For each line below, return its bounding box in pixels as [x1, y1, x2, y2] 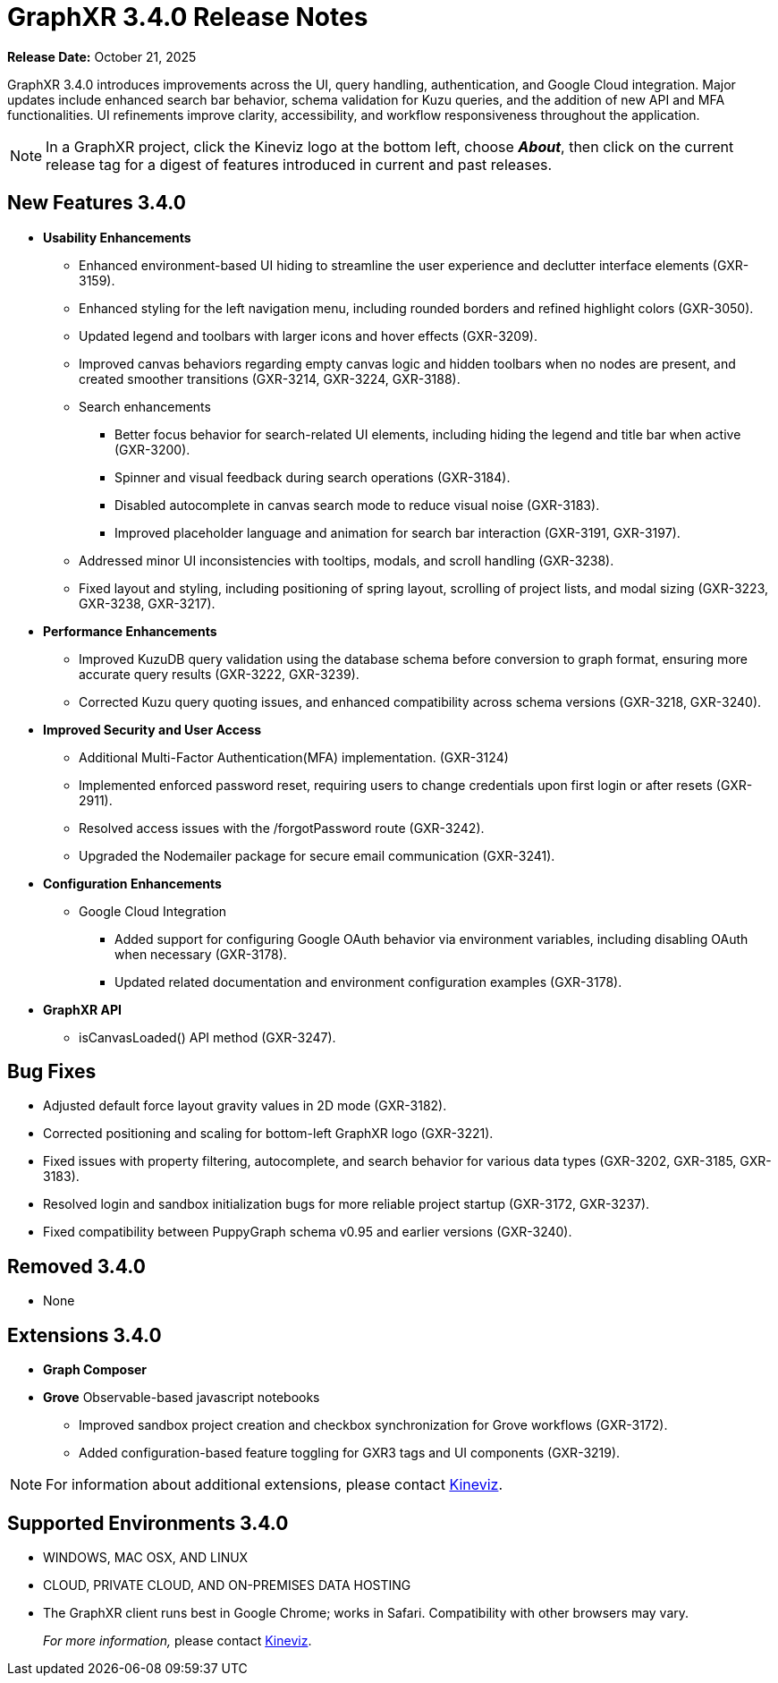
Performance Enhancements [43, 623, 217, 639]
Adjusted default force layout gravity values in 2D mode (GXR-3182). [43, 1098, 447, 1114]
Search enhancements [79, 398, 211, 414]
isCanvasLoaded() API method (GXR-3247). [79, 1029, 336, 1045]
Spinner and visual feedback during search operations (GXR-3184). [114, 469, 511, 485]
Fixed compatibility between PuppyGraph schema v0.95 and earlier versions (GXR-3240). [43, 1224, 572, 1240]
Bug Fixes [7, 1060, 97, 1084]
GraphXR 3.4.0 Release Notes [7, 2, 368, 32]
